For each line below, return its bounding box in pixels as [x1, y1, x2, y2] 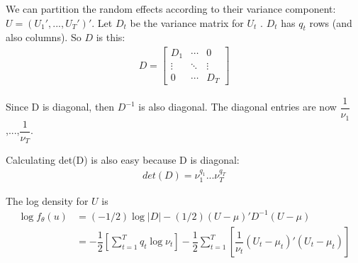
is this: [96, 30, 125, 45]
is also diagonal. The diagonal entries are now [138, 99, 337, 114]
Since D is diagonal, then [6, 99, 115, 114]
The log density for [6, 193, 89, 208]
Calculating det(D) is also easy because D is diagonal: [6, 152, 240, 167]
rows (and [309, 15, 352, 30]
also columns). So [6, 30, 82, 45]
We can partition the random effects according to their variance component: [6, 1, 336, 16]
